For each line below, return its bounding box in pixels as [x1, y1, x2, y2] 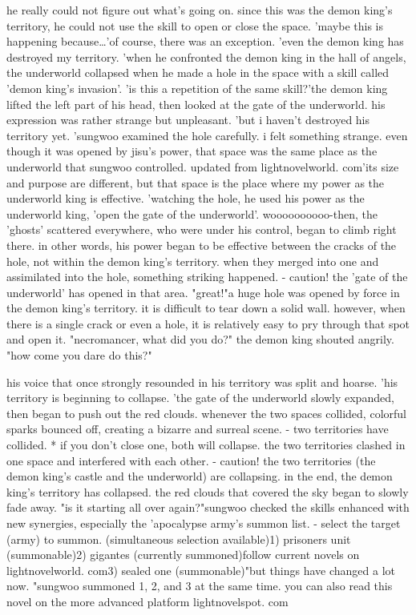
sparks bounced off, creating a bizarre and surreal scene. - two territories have [6, 420, 389, 437]
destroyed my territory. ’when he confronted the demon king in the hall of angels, [6, 48, 406, 65]
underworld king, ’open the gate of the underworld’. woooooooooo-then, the [6, 205, 378, 222]
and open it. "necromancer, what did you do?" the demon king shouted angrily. [6, 331, 394, 348]
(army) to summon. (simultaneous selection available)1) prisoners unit [6, 530, 351, 547]
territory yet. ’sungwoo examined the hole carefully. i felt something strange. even [6, 127, 408, 143]
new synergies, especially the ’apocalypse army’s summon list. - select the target [6, 515, 401, 531]
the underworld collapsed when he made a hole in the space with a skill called [6, 64, 390, 81]
